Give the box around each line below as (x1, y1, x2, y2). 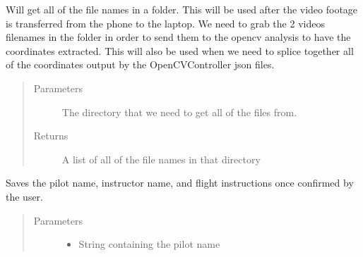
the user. (6, 189, 44, 203)
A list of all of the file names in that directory (61, 151, 261, 166)
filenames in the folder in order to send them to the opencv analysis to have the (6, 30, 351, 44)
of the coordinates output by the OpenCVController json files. (6, 57, 275, 72)
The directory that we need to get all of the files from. (61, 104, 297, 119)
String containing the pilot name (78, 237, 220, 251)
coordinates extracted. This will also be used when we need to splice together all (6, 43, 354, 58)
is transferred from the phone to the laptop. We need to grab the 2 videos (6, 15, 325, 30)
